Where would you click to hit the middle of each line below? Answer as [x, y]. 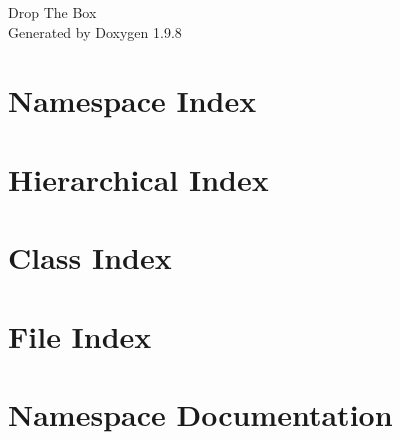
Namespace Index [132, 100]
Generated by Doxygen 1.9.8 [95, 31]
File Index [80, 335]
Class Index [90, 257]
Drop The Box [52, 12]
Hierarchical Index [138, 178]
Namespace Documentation [200, 413]
